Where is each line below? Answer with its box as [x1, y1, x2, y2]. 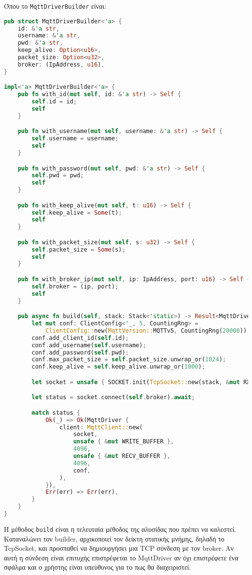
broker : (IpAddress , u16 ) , [17, 61, 105, 68]
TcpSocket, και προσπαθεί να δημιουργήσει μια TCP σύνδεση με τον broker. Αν [4, 543, 234, 553]
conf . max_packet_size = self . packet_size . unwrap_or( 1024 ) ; [31, 356, 226, 363]
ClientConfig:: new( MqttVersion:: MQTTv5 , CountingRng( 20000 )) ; [45, 327, 251, 334]
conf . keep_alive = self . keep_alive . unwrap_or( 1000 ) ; [31, 363, 205, 371]
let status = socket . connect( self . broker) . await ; [31, 394, 195, 401]
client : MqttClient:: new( [59, 423, 143, 431]
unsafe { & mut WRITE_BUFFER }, [73, 438, 174, 445]
